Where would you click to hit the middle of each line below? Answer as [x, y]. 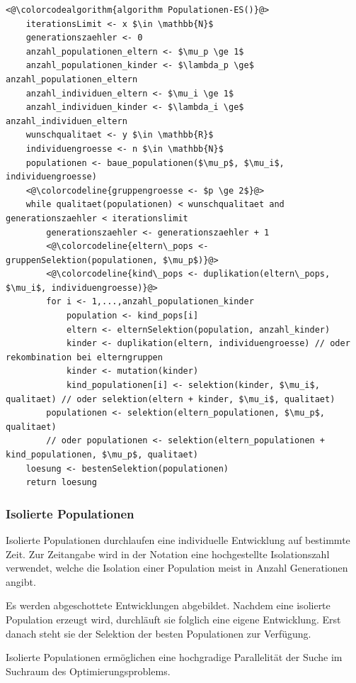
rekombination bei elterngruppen [84, 357]
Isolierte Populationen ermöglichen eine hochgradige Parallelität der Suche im [174, 657]
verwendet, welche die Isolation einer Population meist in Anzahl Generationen [177, 568]
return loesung [61, 483]
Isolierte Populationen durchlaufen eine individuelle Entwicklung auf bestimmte [178, 540]
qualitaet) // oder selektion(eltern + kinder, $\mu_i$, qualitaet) [171, 399]
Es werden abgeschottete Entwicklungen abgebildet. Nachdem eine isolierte [168, 605]
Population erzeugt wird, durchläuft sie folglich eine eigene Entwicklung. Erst [173, 619]
